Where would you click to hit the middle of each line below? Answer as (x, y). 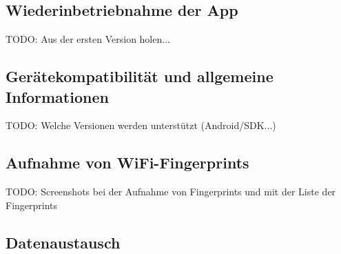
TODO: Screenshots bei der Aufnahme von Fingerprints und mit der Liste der (171, 192)
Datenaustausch (63, 242)
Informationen (57, 96)
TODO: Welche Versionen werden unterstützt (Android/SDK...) (141, 125)
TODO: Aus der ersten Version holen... (88, 39)
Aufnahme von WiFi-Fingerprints (127, 163)
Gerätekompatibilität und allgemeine (139, 76)
